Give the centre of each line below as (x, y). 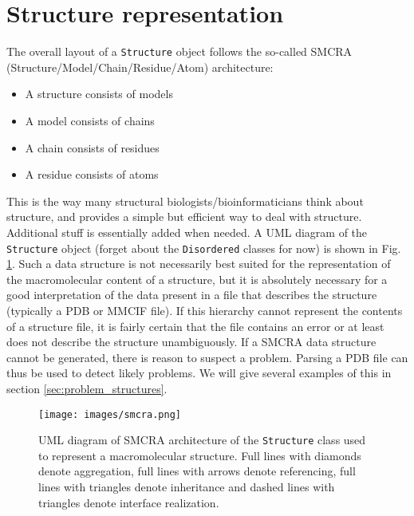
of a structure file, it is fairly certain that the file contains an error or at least (195, 326)
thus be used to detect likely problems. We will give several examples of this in (199, 373)
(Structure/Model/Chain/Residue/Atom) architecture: (140, 67)
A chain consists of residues (92, 147)
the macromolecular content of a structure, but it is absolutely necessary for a (197, 279)
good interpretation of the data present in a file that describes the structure (192, 295)
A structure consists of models (99, 94)
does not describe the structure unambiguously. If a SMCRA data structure (191, 342)
